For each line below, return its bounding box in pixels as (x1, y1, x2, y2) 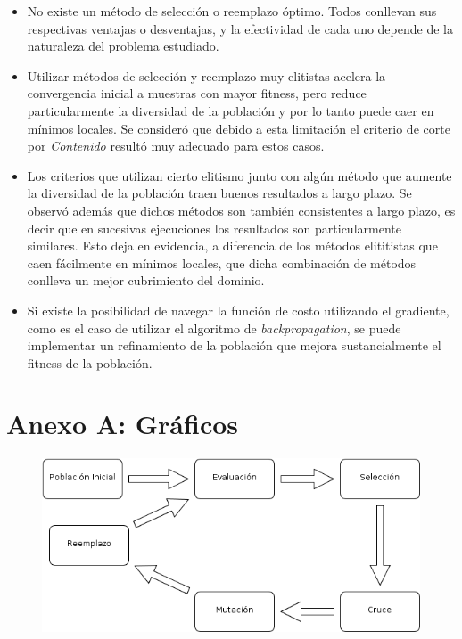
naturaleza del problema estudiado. (27, 37, 219, 55)
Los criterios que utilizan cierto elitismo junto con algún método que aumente (27, 166, 452, 184)
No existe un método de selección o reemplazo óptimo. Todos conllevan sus (27, 2, 437, 20)
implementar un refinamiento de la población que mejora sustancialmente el (27, 336, 441, 355)
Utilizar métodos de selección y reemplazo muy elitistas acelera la (27, 66, 386, 85)
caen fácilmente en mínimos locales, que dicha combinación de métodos (27, 253, 417, 272)
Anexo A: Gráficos (6, 406, 239, 442)
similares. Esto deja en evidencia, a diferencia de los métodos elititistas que (27, 236, 438, 255)
